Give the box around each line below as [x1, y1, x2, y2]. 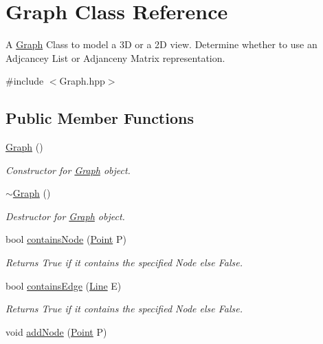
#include [5, 74, 44, 88]
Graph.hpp [59, 74, 105, 88]
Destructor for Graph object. [5, 208, 125, 223]
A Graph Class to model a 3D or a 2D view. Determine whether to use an [5, 37, 318, 52]
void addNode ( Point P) [5, 324, 107, 338]
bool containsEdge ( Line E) [5, 278, 122, 292]
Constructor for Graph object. [5, 162, 131, 177]
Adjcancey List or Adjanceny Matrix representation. [5, 50, 225, 65]
